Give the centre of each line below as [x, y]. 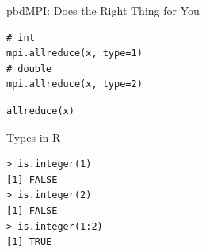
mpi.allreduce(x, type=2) [74, 84]
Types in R [34, 137]
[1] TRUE [29, 242]
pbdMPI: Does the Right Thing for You [103, 10]
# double [29, 69]
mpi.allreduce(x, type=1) [74, 53]
